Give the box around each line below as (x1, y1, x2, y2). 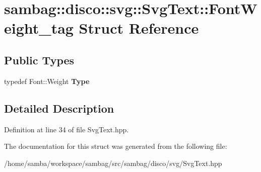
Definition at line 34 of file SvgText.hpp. (4, 124, 129, 134)
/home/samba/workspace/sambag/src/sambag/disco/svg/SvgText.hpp (4, 157, 222, 168)
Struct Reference (79, 18, 199, 38)
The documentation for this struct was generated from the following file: (4, 141, 227, 151)
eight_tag (4, 18, 74, 38)
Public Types (4, 52, 75, 67)
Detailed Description (4, 100, 114, 116)
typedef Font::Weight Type (4, 75, 90, 86)
